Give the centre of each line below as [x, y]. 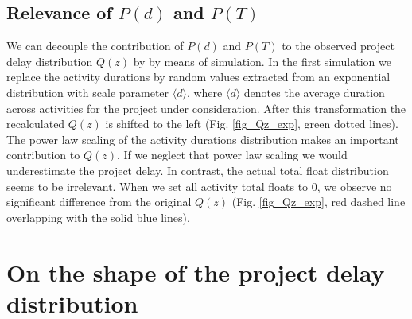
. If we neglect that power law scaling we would [232, 155]
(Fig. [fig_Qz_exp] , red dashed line [319, 202]
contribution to [43, 155]
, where [204, 92]
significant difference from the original [99, 202]
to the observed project [338, 46]
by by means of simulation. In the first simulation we [262, 61]
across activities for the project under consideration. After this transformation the [206, 108]
